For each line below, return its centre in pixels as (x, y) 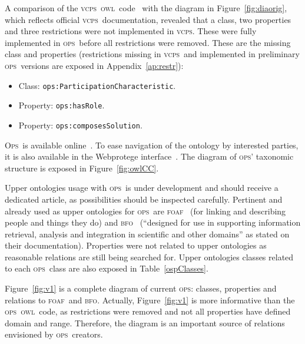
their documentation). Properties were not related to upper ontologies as (136, 245)
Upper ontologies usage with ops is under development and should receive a (142, 188)
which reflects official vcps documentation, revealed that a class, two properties (148, 19)
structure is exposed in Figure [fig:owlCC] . (82, 168)
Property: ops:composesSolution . (80, 125)
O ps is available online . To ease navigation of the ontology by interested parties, (152, 145)
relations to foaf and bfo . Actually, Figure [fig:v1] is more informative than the (150, 300)
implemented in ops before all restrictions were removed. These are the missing (148, 42)
